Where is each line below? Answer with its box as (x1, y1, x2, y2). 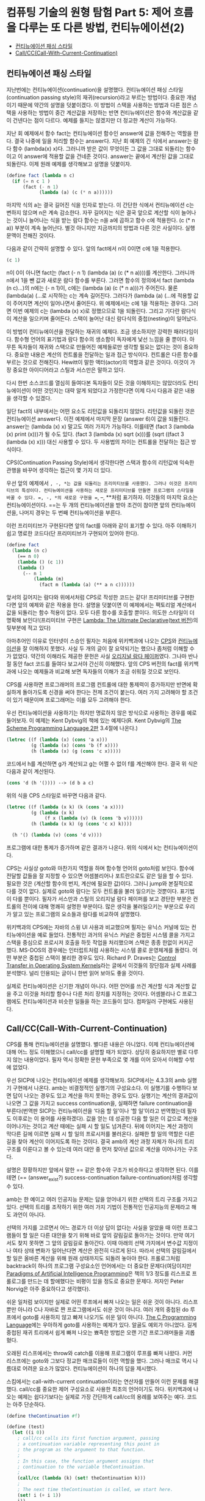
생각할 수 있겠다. (12, 394, 52, 402)
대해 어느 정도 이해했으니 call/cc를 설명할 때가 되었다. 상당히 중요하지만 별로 (6, 1048, 187, 1055)
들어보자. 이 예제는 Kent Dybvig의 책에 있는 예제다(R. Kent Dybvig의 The (6, 717, 182, 724)
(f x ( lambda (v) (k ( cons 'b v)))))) (45, 815, 143, 821)
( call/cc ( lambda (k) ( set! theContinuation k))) (17, 1475, 146, 1481)
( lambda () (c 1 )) (17, 559, 64, 565)
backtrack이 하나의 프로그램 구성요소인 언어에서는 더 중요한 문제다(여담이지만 (6, 1262, 192, 1270)
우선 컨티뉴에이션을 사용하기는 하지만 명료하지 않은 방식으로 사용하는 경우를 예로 (6, 709, 197, 717)
